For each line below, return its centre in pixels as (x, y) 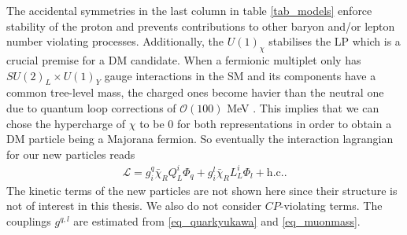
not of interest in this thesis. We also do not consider (134, 206)
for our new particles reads (71, 154)
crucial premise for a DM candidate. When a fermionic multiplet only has (184, 59)
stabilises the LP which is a (335, 41)
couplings (29, 220)
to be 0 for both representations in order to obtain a (266, 123)
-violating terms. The (331, 206)
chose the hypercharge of (66, 123)
